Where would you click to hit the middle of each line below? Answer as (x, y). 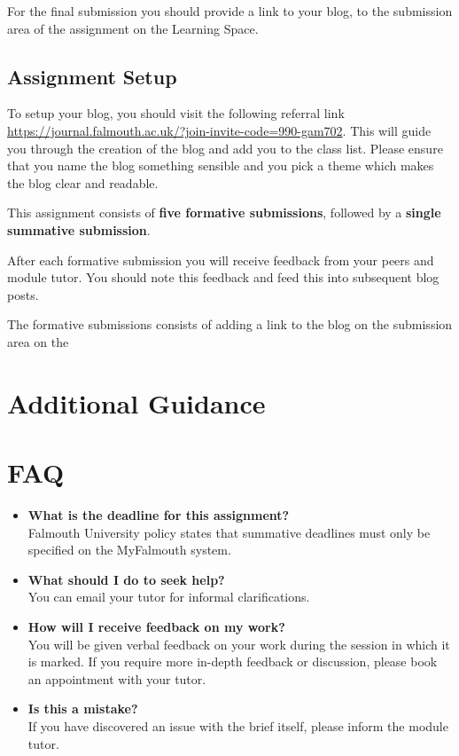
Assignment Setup (92, 76)
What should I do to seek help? (126, 579)
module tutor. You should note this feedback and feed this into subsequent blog (223, 277)
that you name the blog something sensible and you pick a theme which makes (221, 165)
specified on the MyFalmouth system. (129, 550)
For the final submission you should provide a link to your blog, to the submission (230, 11)
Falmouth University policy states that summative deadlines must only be (229, 532)
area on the (38, 341)
